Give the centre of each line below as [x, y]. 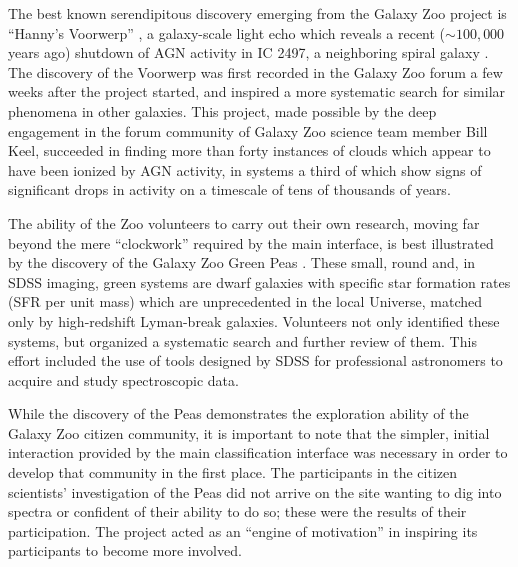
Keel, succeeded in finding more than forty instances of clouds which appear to [249, 150]
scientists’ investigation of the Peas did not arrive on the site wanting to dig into [255, 491]
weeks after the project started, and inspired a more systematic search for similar [257, 91]
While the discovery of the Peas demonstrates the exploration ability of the [238, 413]
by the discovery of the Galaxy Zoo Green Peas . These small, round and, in [242, 262]
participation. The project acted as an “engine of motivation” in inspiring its [243, 530]
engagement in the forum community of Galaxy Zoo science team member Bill [248, 130]
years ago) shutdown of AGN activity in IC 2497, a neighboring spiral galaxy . [248, 52]
